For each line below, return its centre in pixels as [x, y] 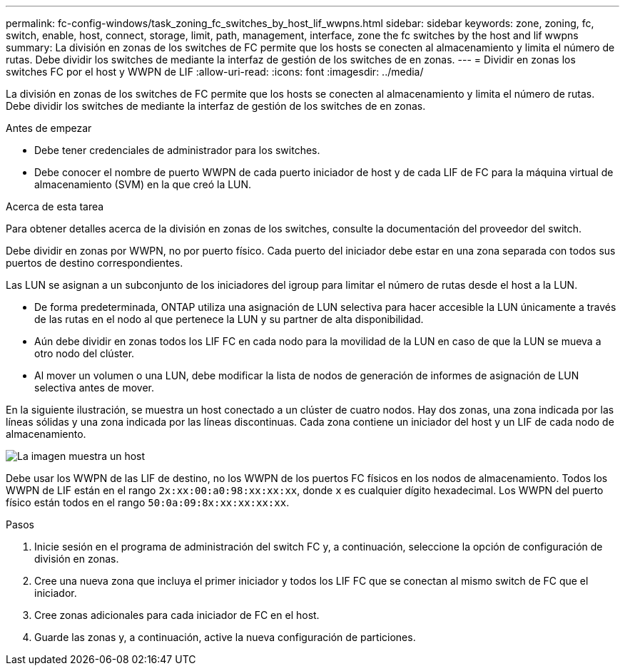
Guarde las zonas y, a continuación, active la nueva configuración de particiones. [225, 637]
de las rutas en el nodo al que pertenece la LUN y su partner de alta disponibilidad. [229, 319]
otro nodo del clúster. [85, 353]
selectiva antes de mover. [94, 388]
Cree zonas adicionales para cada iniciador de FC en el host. [177, 615]
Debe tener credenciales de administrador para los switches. [177, 150]
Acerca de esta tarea [55, 206]
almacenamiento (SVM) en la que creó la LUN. [143, 184]
